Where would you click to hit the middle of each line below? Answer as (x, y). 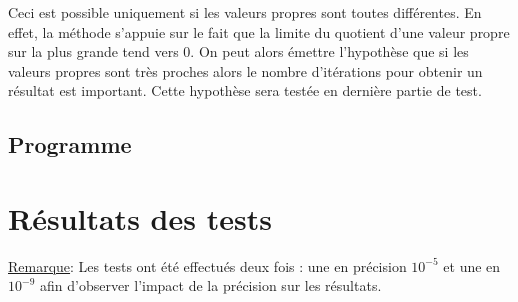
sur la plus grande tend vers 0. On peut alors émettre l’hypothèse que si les (238, 51)
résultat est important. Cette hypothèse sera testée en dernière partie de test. (245, 90)
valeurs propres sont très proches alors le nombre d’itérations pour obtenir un (245, 70)
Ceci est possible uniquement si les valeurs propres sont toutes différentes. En (245, 12)
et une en (472, 265)
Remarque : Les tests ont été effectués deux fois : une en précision (207, 265)
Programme (70, 144)
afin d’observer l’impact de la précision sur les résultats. (210, 285)
